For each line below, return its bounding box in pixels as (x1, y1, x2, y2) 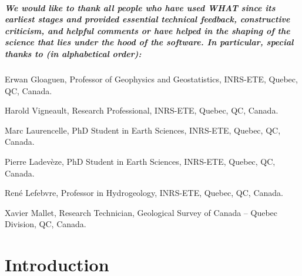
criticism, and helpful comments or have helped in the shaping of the (5, 24, 290, 36)
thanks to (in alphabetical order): (5, 47, 142, 59)
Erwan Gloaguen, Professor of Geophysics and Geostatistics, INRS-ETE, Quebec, (5, 72, 298, 85)
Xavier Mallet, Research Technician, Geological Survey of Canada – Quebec (5, 206, 278, 218)
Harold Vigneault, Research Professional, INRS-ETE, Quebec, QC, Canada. (5, 104, 278, 117)
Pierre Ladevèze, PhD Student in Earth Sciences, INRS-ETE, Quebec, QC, (5, 155, 276, 167)
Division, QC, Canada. (5, 218, 86, 230)
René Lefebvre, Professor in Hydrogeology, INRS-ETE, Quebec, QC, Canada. (5, 187, 283, 199)
